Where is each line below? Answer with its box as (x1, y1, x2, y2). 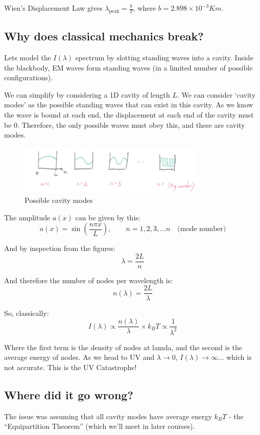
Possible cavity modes (25, 195, 93, 205)
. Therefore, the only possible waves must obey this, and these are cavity (17, 119, 245, 130)
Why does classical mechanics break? (4, 28, 204, 44)
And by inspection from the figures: (4, 243, 115, 254)
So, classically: (4, 307, 49, 318)
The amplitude (4, 212, 51, 222)
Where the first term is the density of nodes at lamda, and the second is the (4, 341, 243, 352)
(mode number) (177, 225, 226, 233)
